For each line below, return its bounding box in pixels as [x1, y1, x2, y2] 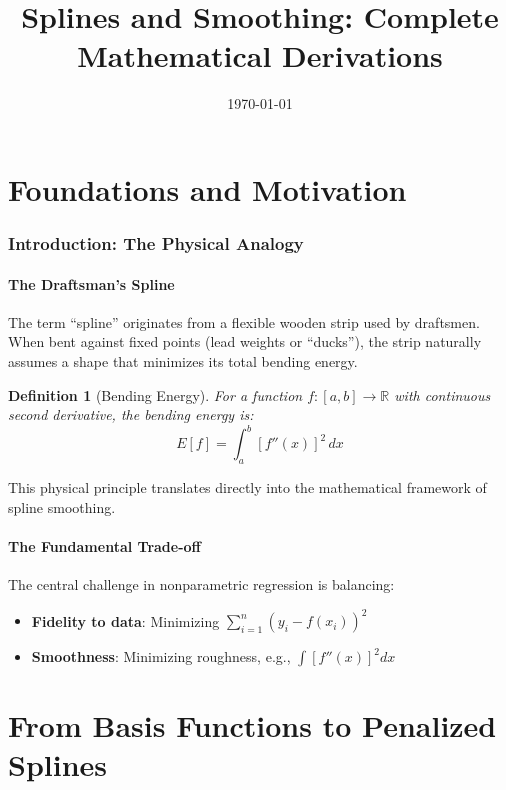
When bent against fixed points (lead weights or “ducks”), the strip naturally [8, 331, 482, 352]
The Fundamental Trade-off [8, 535, 201, 556]
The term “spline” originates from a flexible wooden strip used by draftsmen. [8, 311, 480, 332]
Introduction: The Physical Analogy [8, 231, 304, 256]
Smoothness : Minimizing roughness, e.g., [31, 646, 291, 667]
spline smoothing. [8, 496, 116, 517]
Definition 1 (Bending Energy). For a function [8, 384, 303, 405]
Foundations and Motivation [8, 168, 407, 209]
